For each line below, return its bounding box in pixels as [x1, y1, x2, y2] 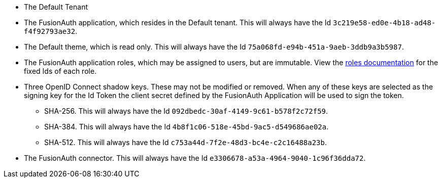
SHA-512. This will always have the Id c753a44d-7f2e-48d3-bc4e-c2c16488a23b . [44, 138, 327, 147]
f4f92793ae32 [24, 27, 76, 35]
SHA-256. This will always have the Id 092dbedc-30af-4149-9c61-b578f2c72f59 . [44, 107, 328, 115]
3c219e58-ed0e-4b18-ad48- [333, 19, 436, 27]
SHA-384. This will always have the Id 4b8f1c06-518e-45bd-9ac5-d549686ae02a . [44, 122, 329, 131]
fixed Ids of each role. [24, 67, 97, 75]
